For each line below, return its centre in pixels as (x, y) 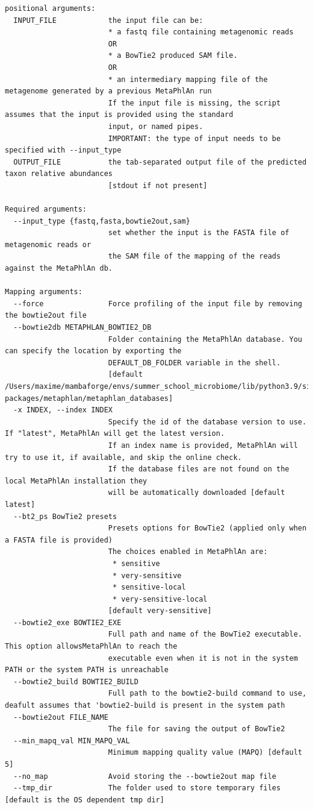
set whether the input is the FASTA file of (199, 233)
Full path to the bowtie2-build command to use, (207, 694)
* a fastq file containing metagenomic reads (201, 32)
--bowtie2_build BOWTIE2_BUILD (76, 682)
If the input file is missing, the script (194, 103)
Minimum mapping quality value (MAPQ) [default (205, 753)
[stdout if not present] (158, 185)
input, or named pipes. (156, 126)
